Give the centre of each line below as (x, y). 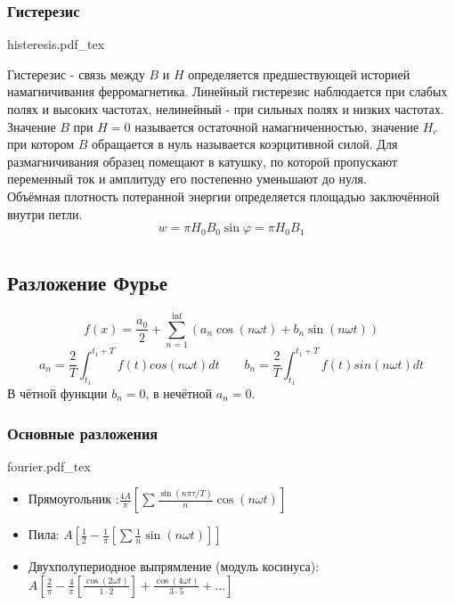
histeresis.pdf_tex (56, 44)
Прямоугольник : (73, 499)
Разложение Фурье (88, 283)
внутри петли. (45, 213)
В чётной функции (57, 392)
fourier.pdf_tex (49, 466)
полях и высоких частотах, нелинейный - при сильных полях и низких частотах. (226, 109)
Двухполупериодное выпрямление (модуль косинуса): (174, 566)
